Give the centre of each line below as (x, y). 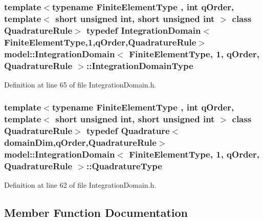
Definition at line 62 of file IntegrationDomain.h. (80, 185)
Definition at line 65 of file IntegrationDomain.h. (80, 84)
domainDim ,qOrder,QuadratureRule (80, 142)
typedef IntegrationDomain (144, 30)
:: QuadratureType (124, 165)
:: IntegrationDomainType (140, 65)
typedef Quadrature (128, 131)
